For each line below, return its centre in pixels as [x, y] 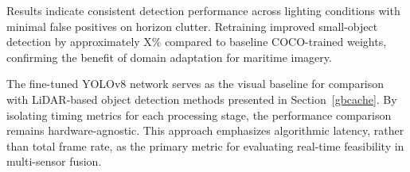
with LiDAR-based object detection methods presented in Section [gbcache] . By [202, 99]
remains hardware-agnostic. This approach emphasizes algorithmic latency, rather [205, 130]
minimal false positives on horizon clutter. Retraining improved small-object [192, 26]
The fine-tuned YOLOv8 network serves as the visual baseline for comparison [195, 84]
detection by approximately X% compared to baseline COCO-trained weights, [197, 42]
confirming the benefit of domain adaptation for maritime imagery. [169, 57]
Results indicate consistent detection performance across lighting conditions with [203, 10]
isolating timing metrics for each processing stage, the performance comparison [199, 115]
